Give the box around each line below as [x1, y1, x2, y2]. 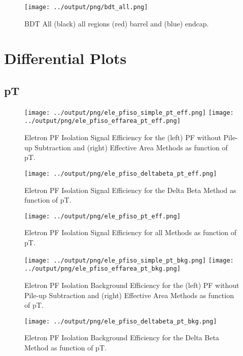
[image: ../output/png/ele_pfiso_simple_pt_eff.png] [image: [24, 109, 234, 116]
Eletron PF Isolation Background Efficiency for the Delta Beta [24, 332, 219, 343]
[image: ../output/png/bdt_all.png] [24, 4, 148, 11]
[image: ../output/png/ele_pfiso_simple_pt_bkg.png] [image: [24, 256, 234, 264]
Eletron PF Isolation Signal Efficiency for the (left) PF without [24, 132, 221, 143]
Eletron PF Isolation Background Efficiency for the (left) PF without [24, 279, 239, 290]
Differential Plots [4, 48, 127, 69]
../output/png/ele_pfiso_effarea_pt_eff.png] [24, 117, 181, 125]
